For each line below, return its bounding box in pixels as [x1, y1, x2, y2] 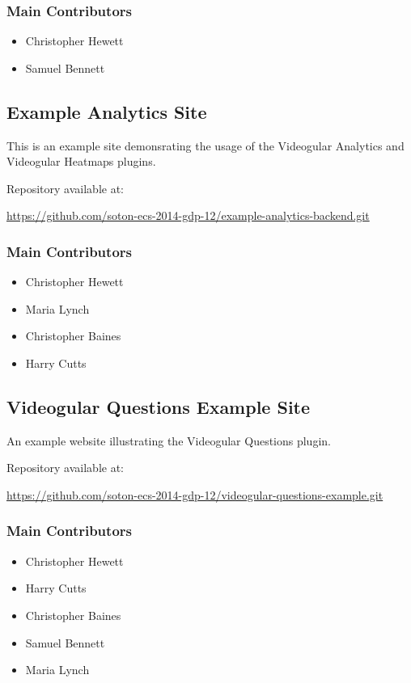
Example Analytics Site [6, 99, 207, 124]
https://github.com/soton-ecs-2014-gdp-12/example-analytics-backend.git [6, 207, 370, 224]
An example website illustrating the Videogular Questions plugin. [6, 432, 331, 449]
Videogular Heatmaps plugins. [6, 153, 156, 170]
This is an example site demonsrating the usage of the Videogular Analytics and [6, 137, 405, 154]
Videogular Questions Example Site [6, 394, 311, 419]
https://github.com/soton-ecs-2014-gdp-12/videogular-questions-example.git [6, 486, 383, 503]
